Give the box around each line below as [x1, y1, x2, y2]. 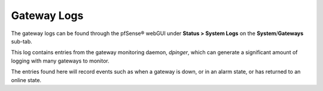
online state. [11, 76, 42, 83]
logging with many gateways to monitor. [11, 57, 110, 64]
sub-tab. [11, 37, 32, 45]
